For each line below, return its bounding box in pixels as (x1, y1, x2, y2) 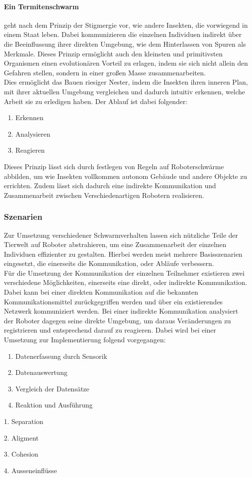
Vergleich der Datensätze (15, 383, 89, 393)
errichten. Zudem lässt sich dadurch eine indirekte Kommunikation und (4, 180, 216, 191)
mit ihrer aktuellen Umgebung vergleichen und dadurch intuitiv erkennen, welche (4, 86, 245, 96)
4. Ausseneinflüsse (4, 465, 57, 475)
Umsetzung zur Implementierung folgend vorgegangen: (4, 335, 166, 345)
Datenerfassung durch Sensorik (15, 351, 107, 361)
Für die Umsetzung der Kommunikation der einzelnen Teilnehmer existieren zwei (4, 267, 245, 278)
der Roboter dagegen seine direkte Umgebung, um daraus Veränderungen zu (4, 315, 231, 325)
